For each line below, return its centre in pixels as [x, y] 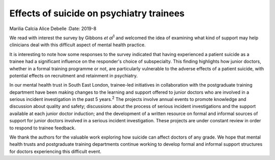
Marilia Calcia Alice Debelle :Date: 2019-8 [53, 29]
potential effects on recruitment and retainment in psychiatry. [74, 75]
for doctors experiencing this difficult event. [56, 151]
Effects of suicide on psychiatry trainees [97, 13]
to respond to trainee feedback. [43, 128]
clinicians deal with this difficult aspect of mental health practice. [78, 45]
